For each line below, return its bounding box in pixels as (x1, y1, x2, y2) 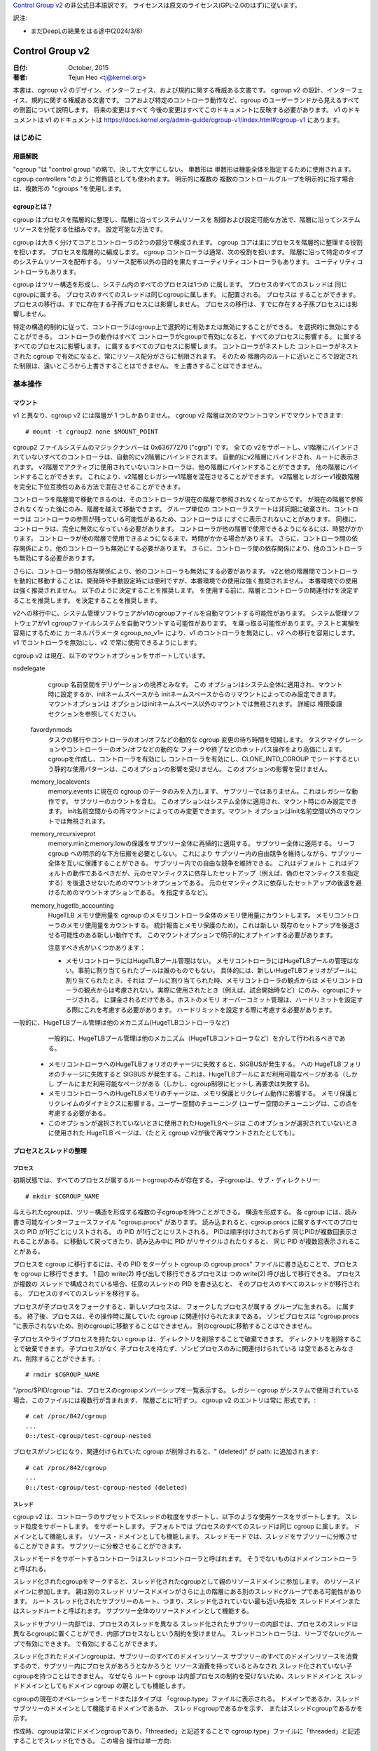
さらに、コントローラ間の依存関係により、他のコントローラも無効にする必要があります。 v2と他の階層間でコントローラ (13, 567, 358, 575)
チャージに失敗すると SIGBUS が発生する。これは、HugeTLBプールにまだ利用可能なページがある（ (59, 1070, 346, 1078)
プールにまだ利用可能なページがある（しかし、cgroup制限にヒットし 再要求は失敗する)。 (55, 1079, 314, 1088)
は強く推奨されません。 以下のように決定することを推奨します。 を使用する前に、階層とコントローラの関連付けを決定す (13, 586, 359, 595)
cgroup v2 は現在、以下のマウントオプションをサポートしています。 (13, 651, 209, 660)
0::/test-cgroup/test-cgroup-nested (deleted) (25, 1483, 188, 1491)
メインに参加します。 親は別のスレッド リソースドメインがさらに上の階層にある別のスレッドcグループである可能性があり (13, 1587, 362, 1596)
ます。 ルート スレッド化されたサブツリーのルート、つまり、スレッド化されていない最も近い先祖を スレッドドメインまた (13, 1597, 360, 1605)
